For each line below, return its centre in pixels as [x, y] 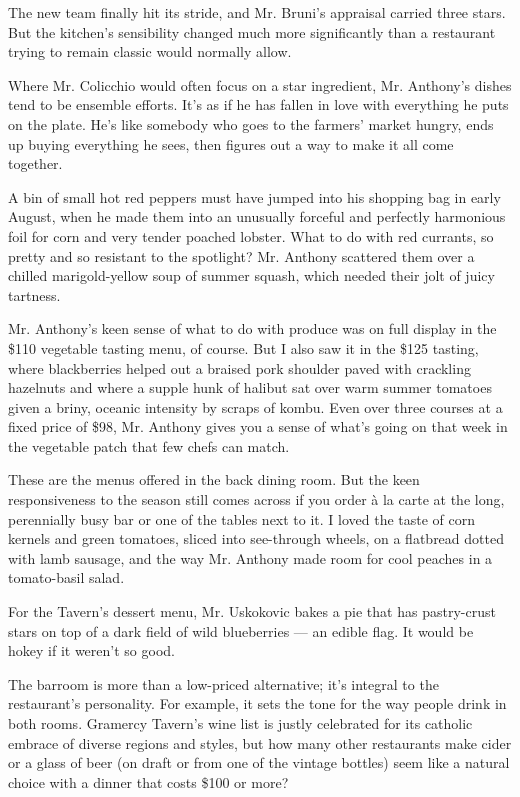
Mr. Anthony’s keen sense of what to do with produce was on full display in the [252, 328]
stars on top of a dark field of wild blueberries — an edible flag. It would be [241, 630]
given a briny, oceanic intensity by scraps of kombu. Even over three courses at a [255, 406]
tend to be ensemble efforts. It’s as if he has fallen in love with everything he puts [258, 104]
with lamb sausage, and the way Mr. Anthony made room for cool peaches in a [250, 557]
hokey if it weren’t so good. [91, 650]
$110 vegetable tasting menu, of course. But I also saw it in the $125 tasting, [243, 347]
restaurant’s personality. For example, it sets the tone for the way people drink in [257, 703]
